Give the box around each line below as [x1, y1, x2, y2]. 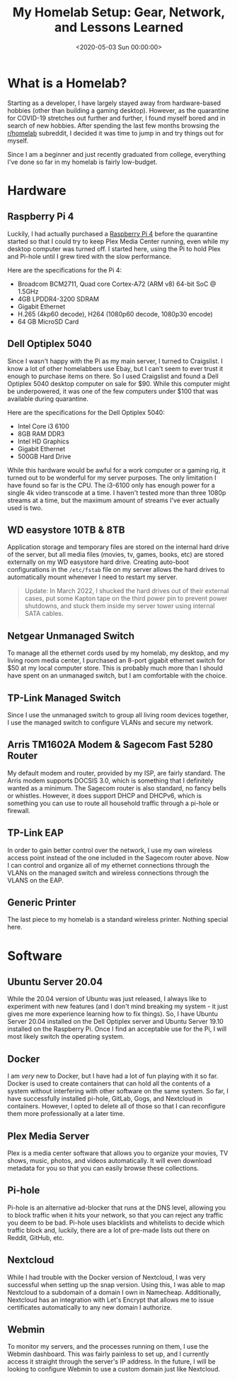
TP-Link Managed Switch [7, 692, 122, 704]
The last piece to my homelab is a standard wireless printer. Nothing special [7, 915, 229, 924]
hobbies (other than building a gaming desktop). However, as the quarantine [7, 106, 229, 114]
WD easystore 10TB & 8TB [7, 524, 125, 536]
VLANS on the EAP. [7, 876, 64, 884]
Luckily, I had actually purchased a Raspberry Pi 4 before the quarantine [7, 229, 218, 238]
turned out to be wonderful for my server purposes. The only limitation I [7, 473, 216, 482]
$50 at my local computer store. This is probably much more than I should [7, 664, 223, 673]
